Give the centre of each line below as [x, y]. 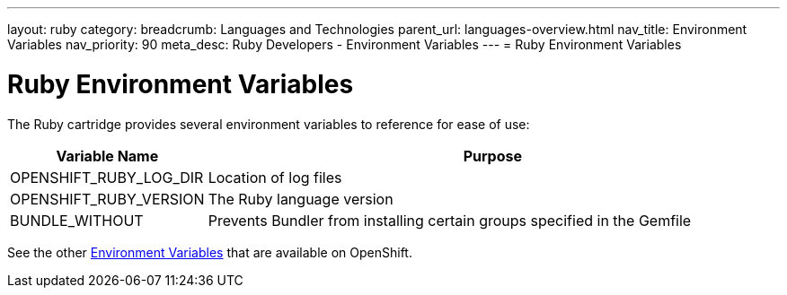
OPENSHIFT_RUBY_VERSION [107, 199]
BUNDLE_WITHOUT [77, 220]
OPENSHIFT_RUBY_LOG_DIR [107, 177]
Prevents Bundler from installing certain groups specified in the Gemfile [450, 220]
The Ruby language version [301, 199]
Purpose [492, 156]
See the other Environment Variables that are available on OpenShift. [210, 252]
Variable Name [107, 156]
